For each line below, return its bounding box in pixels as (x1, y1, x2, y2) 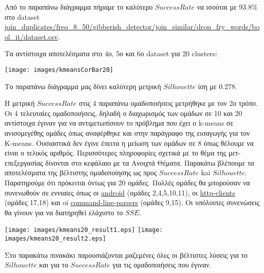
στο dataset (5, 11, 40, 22)
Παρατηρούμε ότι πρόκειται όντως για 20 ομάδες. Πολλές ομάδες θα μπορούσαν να (5, 177, 250, 187)
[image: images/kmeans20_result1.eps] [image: (5, 226, 163, 234)
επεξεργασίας (5, 157, 43, 168)
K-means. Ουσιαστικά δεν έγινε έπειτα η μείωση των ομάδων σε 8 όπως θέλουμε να (5, 137, 254, 148)
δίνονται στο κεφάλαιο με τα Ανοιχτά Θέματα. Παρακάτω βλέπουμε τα (45, 157, 254, 168)
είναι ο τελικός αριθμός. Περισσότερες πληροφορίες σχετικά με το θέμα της (5, 147, 227, 158)
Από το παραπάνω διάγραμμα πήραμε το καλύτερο (5, 2, 153, 12)
